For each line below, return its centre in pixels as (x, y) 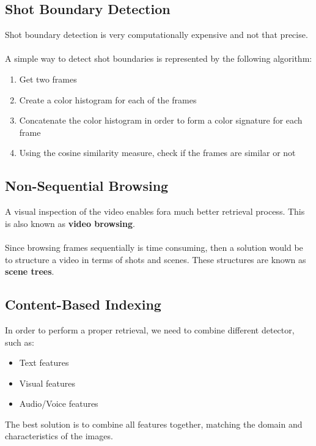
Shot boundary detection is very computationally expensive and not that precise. (156, 35)
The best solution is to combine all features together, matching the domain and (154, 424)
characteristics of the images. (59, 436)
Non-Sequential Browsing (87, 186)
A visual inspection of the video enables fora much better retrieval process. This (155, 211)
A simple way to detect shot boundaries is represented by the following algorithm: (159, 58)
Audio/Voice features (59, 403)
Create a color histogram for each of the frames (108, 99)
